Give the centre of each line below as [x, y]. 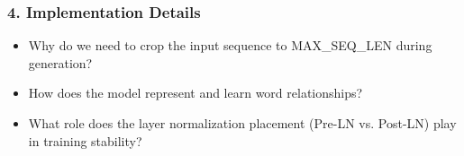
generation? [60, 62]
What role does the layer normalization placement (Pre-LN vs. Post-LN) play [242, 123]
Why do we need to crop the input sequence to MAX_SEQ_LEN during [230, 45]
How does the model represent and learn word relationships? [196, 93]
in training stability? [85, 140]
